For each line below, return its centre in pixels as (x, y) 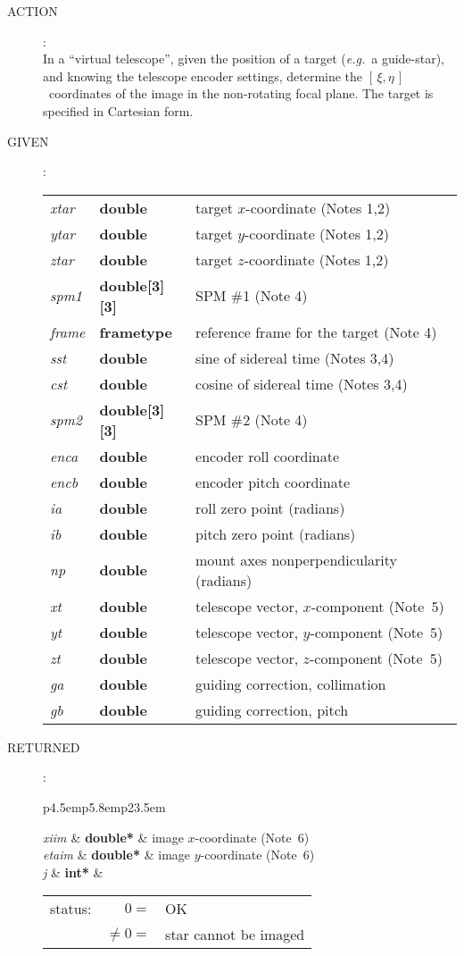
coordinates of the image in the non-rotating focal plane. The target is (241, 93)
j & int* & (73, 872)
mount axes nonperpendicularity (297, 559)
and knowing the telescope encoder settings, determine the (203, 75)
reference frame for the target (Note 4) (316, 331)
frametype (136, 331)
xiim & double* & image (113, 837)
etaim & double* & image (117, 855)
